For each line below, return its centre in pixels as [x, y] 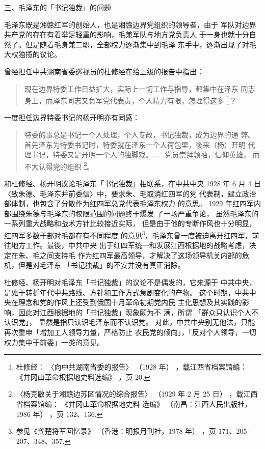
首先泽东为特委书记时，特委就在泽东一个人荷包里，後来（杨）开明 [135, 144]
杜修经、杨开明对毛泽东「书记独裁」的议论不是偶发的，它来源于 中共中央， [130, 282]
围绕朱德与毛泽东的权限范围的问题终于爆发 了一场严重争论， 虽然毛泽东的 [135, 213]
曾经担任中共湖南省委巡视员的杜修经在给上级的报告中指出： [104, 71]
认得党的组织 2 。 [66, 165]
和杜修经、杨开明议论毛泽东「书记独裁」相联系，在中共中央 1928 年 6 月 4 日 [132, 184]
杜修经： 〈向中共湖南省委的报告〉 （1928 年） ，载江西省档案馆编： [131, 367]
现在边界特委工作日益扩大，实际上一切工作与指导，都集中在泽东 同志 [140, 88]
